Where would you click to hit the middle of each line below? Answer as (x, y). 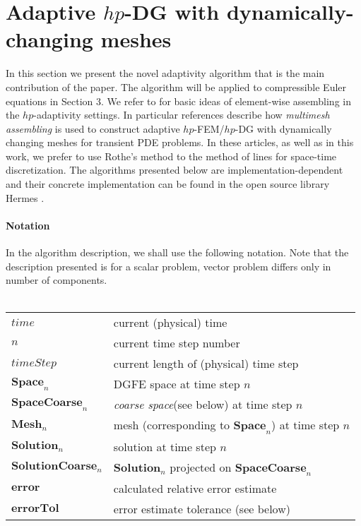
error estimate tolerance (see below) (202, 508)
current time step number (177, 343)
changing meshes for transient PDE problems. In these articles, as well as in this (180, 142)
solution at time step (165, 446)
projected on (201, 467)
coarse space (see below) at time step (203, 405)
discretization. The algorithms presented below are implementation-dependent (174, 170)
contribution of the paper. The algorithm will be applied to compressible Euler (176, 86)
